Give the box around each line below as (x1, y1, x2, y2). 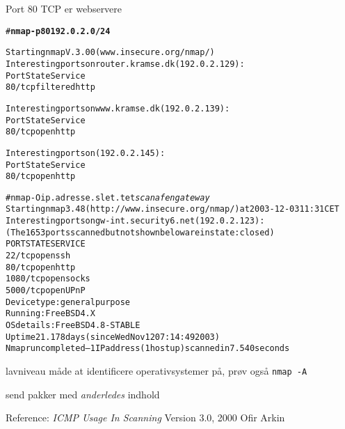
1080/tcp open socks (6, 274, 90, 284)
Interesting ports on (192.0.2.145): (6, 148, 166, 158)
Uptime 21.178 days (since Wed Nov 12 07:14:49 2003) (6, 331, 220, 342)
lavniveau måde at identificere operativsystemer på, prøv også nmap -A (6, 364, 307, 377)
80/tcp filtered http (6, 82, 95, 93)
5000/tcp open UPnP (6, 286, 86, 296)
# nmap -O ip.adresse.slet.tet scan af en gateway (6, 192, 210, 203)
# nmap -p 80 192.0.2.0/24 (6, 26, 111, 36)
